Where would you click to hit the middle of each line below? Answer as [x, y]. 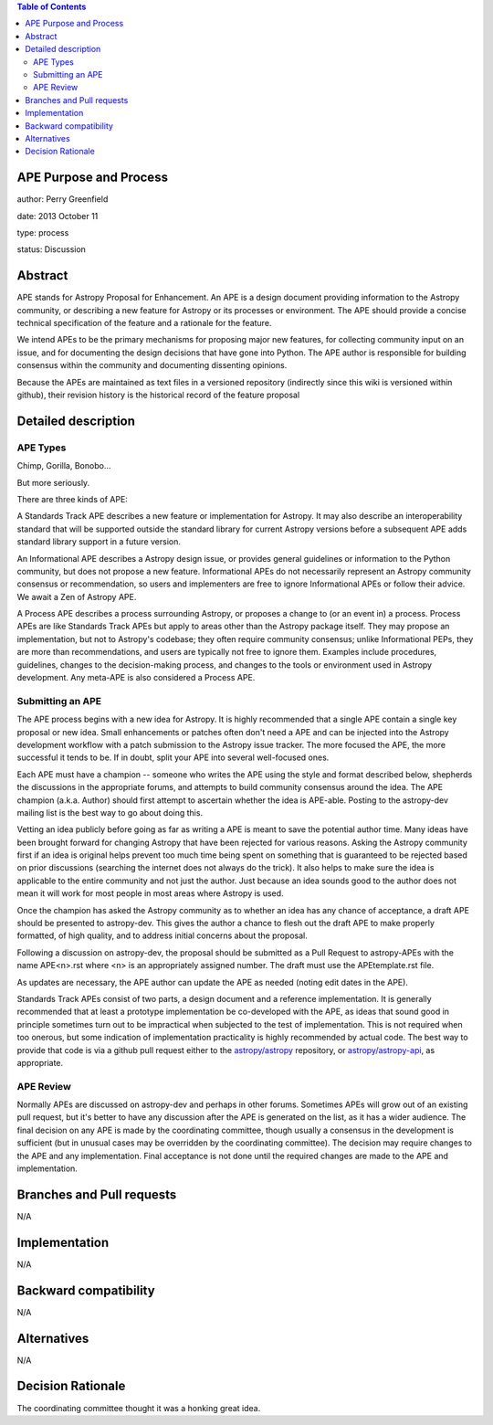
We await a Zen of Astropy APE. [77, 596]
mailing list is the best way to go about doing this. [110, 812]
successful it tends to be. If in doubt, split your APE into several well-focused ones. [173, 757]
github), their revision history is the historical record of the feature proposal [158, 395]
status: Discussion [52, 249]
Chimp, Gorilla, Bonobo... [64, 466]
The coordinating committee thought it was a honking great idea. [139, 1408]
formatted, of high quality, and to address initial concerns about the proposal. [162, 935]
